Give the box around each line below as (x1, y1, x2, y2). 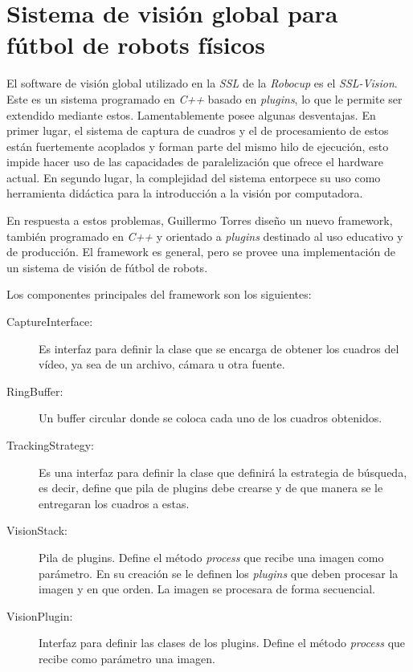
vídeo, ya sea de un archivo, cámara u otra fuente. (39, 356, 285, 373)
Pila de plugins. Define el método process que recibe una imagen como (39, 548, 384, 565)
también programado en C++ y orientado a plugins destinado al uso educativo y (6, 227, 403, 244)
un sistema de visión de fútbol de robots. (6, 259, 208, 275)
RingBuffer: (6, 382, 63, 399)
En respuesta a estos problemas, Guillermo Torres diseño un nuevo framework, (6, 212, 393, 229)
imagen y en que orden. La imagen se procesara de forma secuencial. (39, 580, 375, 597)
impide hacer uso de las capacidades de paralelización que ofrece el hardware (6, 153, 383, 170)
